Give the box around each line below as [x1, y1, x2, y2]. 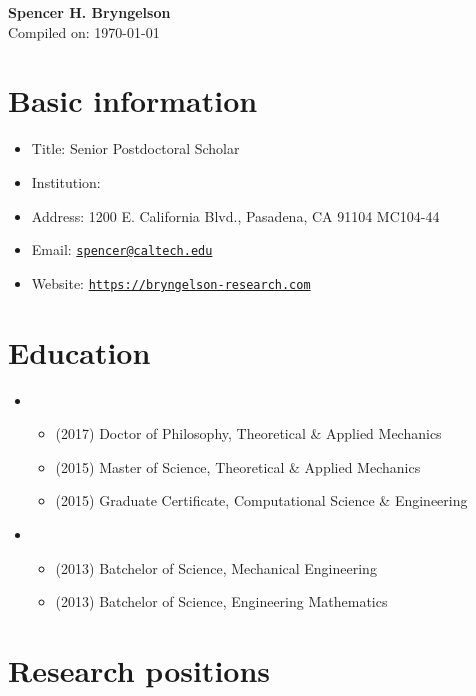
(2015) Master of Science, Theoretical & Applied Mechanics [55, 456, 421, 477]
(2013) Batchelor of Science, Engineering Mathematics [55, 591, 388, 612]
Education [8, 331, 151, 372]
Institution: [31, 171, 101, 192]
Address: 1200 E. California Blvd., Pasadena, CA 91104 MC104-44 [31, 205, 440, 226]
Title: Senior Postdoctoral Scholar [31, 138, 240, 159]
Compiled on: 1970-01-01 [8, 21, 160, 42]
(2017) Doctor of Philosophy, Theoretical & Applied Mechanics [55, 423, 442, 444]
